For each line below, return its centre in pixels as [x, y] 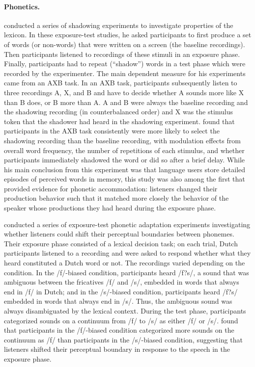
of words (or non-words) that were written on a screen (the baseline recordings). [125, 44]
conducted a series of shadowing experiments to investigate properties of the [119, 25]
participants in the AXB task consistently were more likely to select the [112, 131]
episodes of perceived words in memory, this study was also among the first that [125, 179]
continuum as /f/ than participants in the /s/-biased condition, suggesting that [123, 339]
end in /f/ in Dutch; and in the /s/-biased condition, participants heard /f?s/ [121, 291]
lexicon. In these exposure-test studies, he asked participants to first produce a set [128, 35]
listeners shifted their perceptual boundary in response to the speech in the [117, 349]
